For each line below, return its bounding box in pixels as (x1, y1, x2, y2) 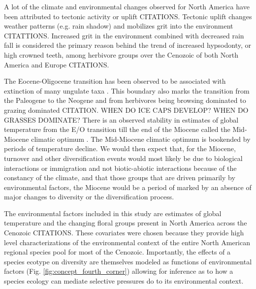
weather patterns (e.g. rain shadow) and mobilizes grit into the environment (4, 21, 233, 31)
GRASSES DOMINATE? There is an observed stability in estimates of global (4, 114, 239, 125)
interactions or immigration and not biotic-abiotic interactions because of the (4, 162, 237, 173)
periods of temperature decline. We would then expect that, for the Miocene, (4, 143, 236, 154)
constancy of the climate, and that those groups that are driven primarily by (4, 172, 235, 183)
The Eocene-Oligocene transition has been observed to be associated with (4, 76, 226, 86)
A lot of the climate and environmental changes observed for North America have (4, 1, 250, 11)
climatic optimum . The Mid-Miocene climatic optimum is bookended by (31, 133, 251, 144)
